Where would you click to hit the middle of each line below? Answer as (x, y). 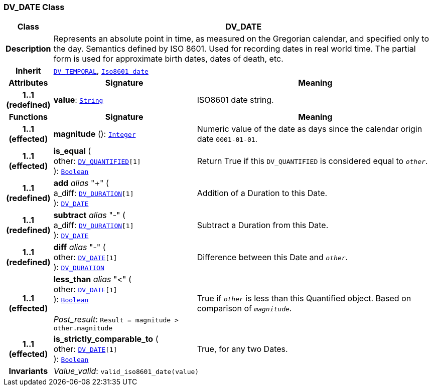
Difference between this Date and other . (272, 257)
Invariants (28, 371)
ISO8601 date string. (235, 100)
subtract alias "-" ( (89, 215)
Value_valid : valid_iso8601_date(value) (126, 371)
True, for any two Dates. (242, 349)
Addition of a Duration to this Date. (262, 193)
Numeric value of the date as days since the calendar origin (310, 129)
